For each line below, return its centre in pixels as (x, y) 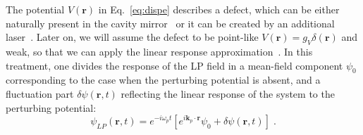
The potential (35, 9)
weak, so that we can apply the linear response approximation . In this (159, 51)
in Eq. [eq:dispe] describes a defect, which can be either (219, 9)
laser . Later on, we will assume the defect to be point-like (132, 37)
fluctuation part (40, 93)
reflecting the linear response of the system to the (228, 93)
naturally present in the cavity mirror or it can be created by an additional (170, 23)
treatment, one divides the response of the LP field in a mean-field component (174, 65)
